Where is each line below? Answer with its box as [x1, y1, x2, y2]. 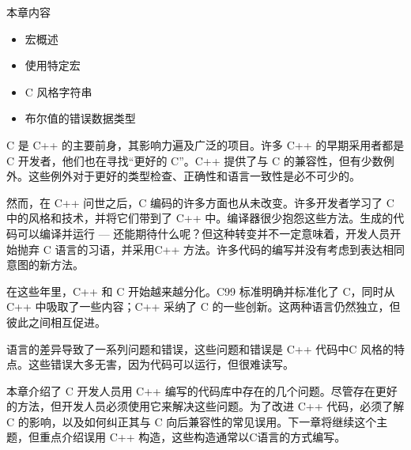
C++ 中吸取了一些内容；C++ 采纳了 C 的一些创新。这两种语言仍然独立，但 [6, 298, 401, 315]
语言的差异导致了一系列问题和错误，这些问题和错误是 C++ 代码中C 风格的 [6, 340, 394, 357]
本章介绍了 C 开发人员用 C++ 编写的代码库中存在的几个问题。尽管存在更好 [6, 382, 398, 399]
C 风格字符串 [25, 83, 92, 100]
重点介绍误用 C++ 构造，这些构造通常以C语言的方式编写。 [39, 429, 346, 445]
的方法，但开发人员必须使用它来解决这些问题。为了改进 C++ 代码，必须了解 [6, 398, 405, 414]
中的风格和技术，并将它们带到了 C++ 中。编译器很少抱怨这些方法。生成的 [6, 210, 394, 226]
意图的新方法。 [6, 256, 84, 273]
